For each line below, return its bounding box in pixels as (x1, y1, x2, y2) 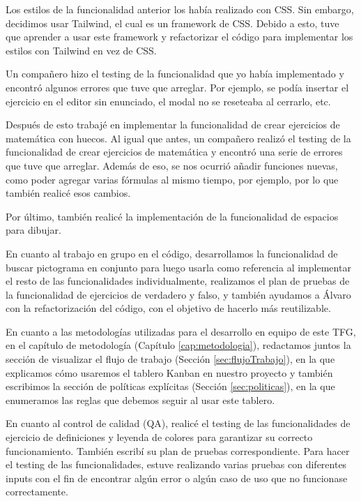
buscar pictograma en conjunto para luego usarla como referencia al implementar (6, 260, 351, 274)
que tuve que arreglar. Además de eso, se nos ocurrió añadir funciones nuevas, (6, 158, 338, 172)
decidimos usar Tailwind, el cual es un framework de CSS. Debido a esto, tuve (6, 15, 339, 30)
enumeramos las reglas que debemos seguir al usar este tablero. (6, 392, 275, 407)
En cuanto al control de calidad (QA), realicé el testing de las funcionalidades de (6, 416, 351, 431)
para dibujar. (6, 223, 61, 237)
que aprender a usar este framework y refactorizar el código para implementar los (6, 29, 353, 44)
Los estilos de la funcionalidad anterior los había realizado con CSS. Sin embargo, (6, 2, 354, 16)
